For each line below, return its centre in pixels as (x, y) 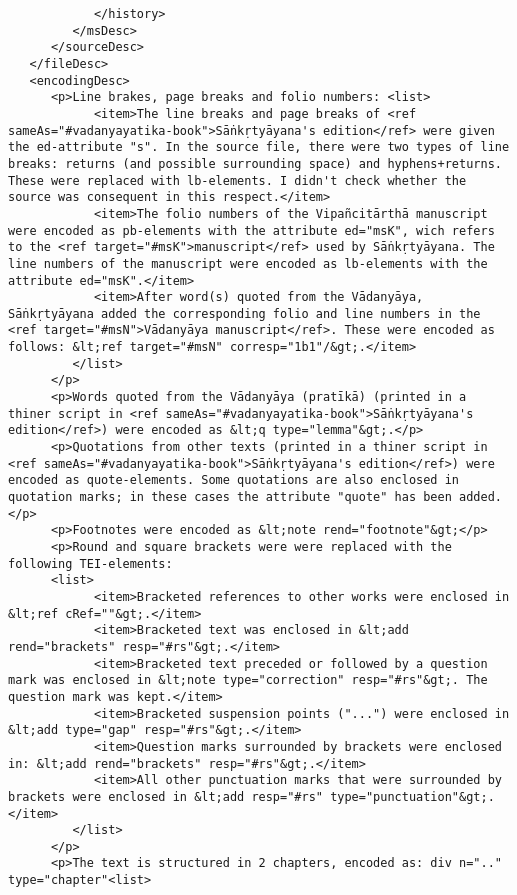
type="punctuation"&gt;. (412, 796)
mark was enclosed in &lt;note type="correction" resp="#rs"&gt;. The (248, 680)
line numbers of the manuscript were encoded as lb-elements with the (248, 263)
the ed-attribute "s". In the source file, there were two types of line (259, 147)
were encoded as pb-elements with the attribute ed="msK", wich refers (251, 230)
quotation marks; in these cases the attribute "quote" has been (230, 497)
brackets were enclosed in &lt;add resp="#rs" (165, 796)
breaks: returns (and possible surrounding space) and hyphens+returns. (255, 163)
